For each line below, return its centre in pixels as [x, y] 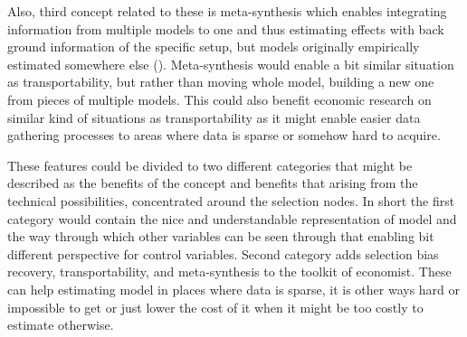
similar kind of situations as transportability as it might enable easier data [214, 117]
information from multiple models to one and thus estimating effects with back [226, 28]
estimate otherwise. [61, 325]
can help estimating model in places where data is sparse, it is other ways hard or [234, 289]
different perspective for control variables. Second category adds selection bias [223, 253]
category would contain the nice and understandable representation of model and [232, 218]
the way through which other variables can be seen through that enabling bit [221, 236]
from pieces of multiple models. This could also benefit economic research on [219, 99]
